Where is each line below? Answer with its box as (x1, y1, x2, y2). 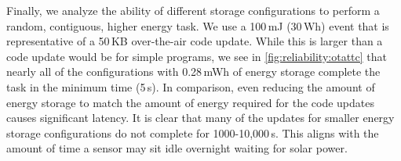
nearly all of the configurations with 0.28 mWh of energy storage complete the (6, 63, 381, 80)
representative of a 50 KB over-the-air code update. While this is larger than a (6, 33, 383, 49)
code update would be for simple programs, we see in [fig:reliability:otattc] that (6, 48, 387, 64)
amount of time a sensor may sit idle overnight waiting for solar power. (6, 140, 348, 156)
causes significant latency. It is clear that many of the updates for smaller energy (6, 109, 395, 126)
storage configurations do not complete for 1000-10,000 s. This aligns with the (6, 124, 379, 141)
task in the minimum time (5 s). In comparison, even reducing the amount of (6, 78, 375, 95)
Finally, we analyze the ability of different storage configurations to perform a (6, 2, 380, 18)
